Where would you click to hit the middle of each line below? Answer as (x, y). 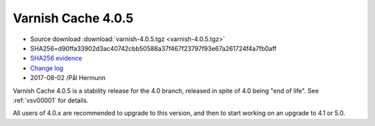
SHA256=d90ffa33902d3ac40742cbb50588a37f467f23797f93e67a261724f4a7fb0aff (153, 48)
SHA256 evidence (56, 58)
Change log (47, 68)
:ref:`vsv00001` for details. (51, 100)
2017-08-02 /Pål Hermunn (68, 78)
